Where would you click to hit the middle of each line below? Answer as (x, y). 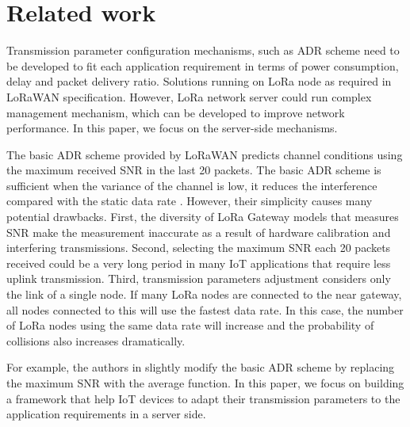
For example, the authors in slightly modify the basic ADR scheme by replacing (201, 367)
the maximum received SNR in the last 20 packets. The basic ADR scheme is (194, 170)
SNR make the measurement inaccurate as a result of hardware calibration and (199, 232)
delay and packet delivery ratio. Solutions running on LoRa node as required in (199, 81)
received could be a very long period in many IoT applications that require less (199, 263)
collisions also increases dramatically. (96, 340)
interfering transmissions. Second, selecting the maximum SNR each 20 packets (199, 248)
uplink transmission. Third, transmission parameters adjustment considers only (199, 278)
